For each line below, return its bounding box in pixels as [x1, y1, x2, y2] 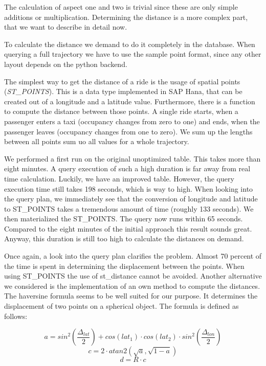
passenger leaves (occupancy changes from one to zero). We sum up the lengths [4, 126, 253, 136]
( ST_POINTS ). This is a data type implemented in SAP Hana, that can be [4, 86, 242, 97]
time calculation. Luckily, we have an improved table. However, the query [4, 173, 234, 184]
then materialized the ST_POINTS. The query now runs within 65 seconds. [4, 213, 243, 224]
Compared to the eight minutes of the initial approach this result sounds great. [4, 223, 252, 234]
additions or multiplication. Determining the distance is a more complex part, [4, 11, 248, 22]
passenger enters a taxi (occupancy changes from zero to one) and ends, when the [4, 116, 260, 126]
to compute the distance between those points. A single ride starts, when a [4, 106, 238, 117]
